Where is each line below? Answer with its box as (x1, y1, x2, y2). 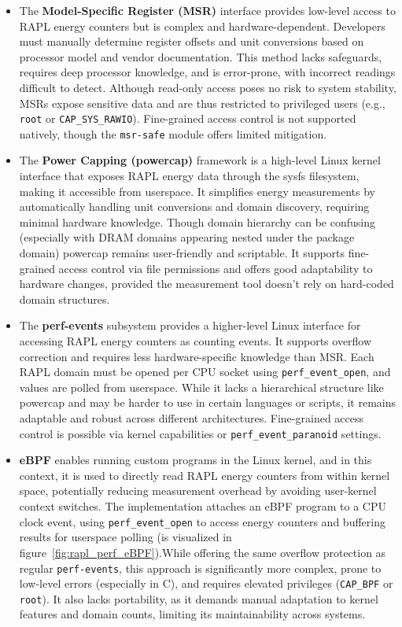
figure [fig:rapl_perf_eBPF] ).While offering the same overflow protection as (19, 544, 386, 560)
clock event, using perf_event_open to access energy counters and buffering (19, 513, 385, 529)
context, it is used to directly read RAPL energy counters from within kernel (19, 467, 390, 483)
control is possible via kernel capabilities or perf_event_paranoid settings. (19, 425, 382, 441)
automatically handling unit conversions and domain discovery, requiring (19, 198, 370, 215)
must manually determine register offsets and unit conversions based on (19, 33, 364, 50)
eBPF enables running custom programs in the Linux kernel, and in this (19, 452, 372, 468)
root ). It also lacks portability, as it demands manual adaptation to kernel (19, 590, 378, 607)
